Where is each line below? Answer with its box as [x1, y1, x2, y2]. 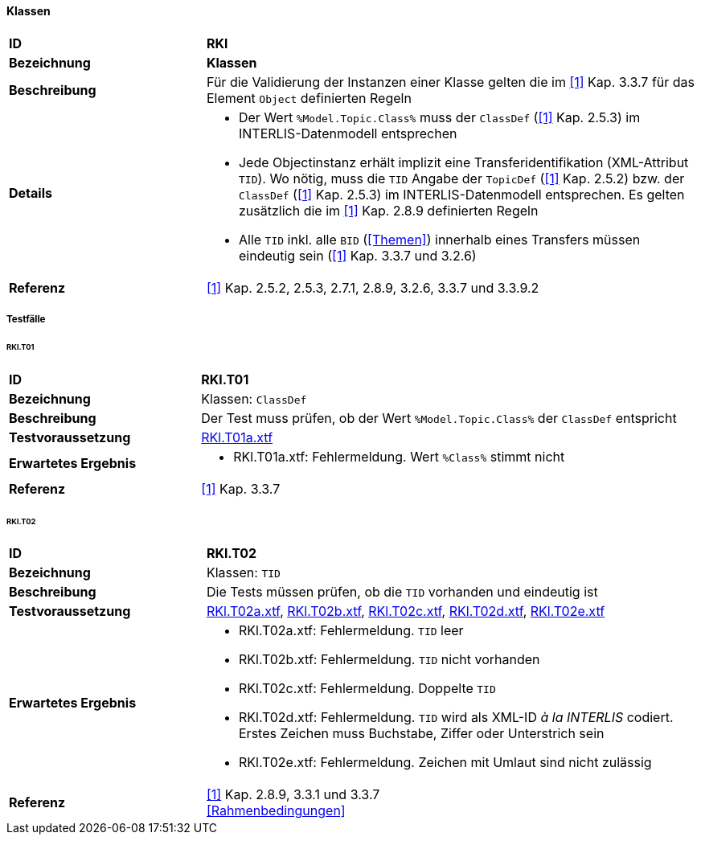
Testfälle [6, 314, 46, 325]
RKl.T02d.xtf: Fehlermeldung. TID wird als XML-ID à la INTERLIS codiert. [238, 709, 674, 726]
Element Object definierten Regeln [206, 89, 412, 106]
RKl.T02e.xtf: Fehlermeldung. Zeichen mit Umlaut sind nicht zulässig [238, 754, 652, 771]
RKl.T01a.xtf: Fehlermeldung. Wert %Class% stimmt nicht [233, 448, 565, 465]
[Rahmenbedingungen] [206, 802, 346, 819]
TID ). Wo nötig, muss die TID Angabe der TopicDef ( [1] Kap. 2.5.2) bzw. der [238, 170, 685, 187]
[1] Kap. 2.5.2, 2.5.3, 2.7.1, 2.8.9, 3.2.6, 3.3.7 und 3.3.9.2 [206, 279, 539, 296]
